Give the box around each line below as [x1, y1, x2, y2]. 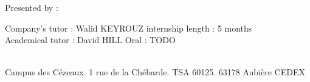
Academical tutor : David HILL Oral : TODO [5, 33, 176, 46]
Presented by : [5, 1, 58, 13]
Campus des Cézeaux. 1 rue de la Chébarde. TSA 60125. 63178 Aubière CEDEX [5, 66, 305, 78]
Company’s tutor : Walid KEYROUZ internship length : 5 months [5, 21, 252, 34]
